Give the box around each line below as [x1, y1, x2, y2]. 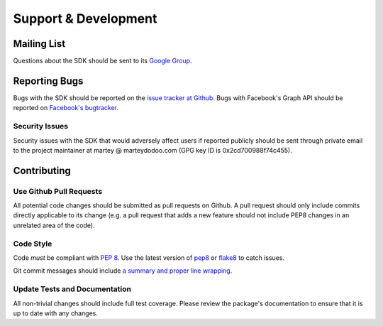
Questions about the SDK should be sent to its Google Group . [13, 57, 192, 65]
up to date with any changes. [13, 309, 99, 317]
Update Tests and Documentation [13, 284, 131, 294]
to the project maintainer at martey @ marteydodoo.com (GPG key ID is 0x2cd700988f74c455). [13, 146, 292, 154]
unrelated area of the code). [13, 221, 95, 229]
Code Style [13, 239, 52, 249]
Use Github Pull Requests [13, 186, 103, 196]
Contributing [13, 164, 71, 177]
